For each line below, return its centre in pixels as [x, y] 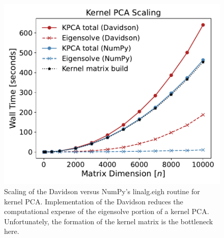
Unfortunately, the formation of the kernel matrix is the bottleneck [109, 221]
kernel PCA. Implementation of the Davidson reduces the [94, 201]
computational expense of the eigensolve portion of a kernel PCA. [107, 211]
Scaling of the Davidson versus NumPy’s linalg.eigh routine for [102, 191]
